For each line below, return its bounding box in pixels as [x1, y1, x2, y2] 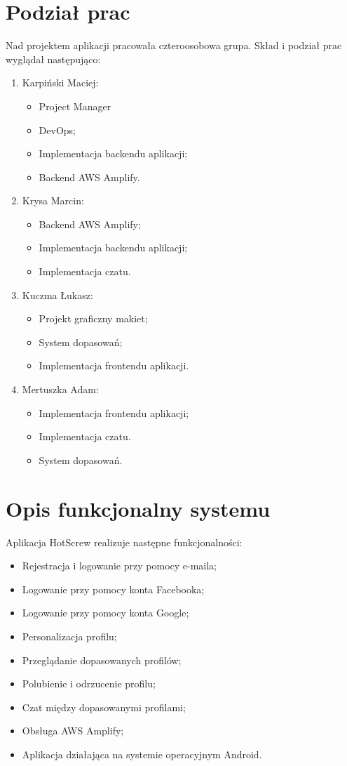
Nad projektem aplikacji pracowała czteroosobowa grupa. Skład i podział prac [6, 38, 342, 53]
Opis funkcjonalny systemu [6, 494, 271, 522]
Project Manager [39, 98, 111, 113]
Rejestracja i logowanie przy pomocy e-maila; [22, 558, 217, 573]
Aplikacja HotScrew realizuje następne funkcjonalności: [6, 534, 243, 549]
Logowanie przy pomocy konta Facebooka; [22, 581, 205, 596]
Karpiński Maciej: [22, 75, 99, 90]
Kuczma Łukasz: [22, 287, 93, 302]
